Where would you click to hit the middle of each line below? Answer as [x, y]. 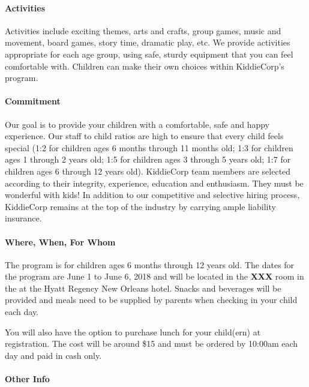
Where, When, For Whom [60, 241]
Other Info [27, 379]
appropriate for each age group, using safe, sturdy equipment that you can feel [149, 54]
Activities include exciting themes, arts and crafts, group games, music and [143, 30]
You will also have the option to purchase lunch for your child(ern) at [133, 331]
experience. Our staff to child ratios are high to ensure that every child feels [144, 136]
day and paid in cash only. [53, 355]
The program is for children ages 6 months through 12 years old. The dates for [150, 264]
